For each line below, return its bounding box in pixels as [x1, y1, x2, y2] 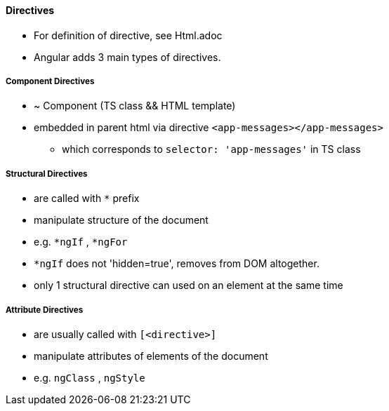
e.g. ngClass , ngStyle [34, 371, 145, 384]
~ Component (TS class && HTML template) [34, 100, 236, 112]
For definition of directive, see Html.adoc [34, 29, 223, 41]
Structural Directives [6, 168, 88, 179]
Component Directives [6, 76, 95, 86]
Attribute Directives [6, 304, 84, 315]
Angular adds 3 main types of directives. [34, 50, 221, 63]
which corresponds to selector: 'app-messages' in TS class [62, 143, 361, 156]
